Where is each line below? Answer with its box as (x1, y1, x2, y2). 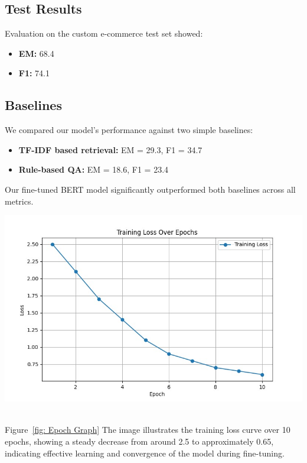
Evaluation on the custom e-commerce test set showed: (5, 27, 203, 40)
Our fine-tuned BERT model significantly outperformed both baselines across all (5, 183, 296, 195)
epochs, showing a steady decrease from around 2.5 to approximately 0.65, (5, 435, 274, 447)
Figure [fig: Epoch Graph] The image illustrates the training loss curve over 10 (5, 423, 290, 436)
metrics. (5, 195, 34, 207)
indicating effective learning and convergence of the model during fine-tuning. (5, 446, 285, 459)
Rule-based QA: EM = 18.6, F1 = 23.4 (18, 163, 169, 176)
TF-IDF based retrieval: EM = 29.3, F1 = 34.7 (18, 143, 203, 156)
